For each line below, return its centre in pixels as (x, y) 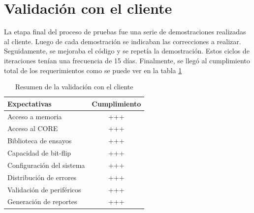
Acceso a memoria (35, 116)
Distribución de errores (42, 177)
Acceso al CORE (33, 128)
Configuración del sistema (46, 165)
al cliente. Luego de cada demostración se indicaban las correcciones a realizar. (123, 41)
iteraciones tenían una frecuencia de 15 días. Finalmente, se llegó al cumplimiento (127, 60)
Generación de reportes (42, 201)
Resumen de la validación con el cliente (74, 87)
